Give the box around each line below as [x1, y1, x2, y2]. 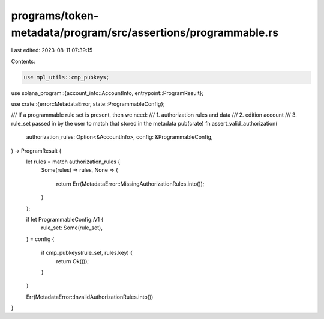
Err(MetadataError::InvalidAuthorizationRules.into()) [26, 293, 154, 300]
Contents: [11, 58, 35, 65]
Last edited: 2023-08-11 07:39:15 [11, 47, 93, 54]
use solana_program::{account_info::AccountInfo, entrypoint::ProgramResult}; [11, 89, 204, 96]
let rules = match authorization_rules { [26, 158, 121, 165]
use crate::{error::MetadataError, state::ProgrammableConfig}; [11, 100, 165, 108]
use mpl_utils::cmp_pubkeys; [23, 74, 110, 81]
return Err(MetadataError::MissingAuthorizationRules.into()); [56, 180, 205, 187]
